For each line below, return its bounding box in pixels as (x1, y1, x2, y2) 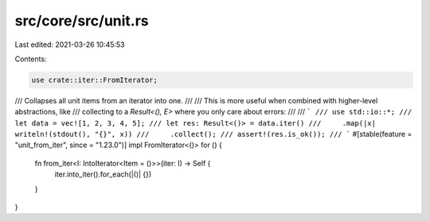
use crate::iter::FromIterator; (31, 76, 158, 84)
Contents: (14, 54, 47, 64)
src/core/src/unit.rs (14, 12, 149, 29)
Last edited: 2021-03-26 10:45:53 (14, 40, 125, 49)
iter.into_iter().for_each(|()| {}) (54, 169, 152, 179)
